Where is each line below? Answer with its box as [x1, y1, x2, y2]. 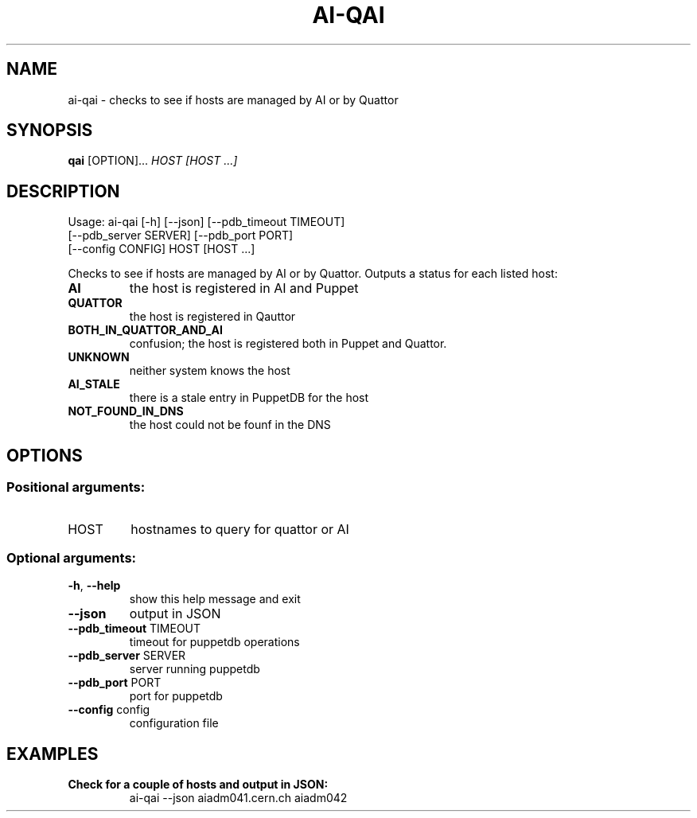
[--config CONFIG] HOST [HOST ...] [68, 242, 255, 256]
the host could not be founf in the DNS [129, 418, 331, 432]
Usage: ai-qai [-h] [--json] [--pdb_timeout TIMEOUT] [68, 215, 345, 229]
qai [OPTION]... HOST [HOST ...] [68, 154, 238, 168]
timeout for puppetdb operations [129, 635, 300, 649]
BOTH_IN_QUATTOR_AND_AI [68, 323, 223, 337]
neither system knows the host [129, 364, 290, 378]
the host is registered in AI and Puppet [129, 280, 359, 297]
